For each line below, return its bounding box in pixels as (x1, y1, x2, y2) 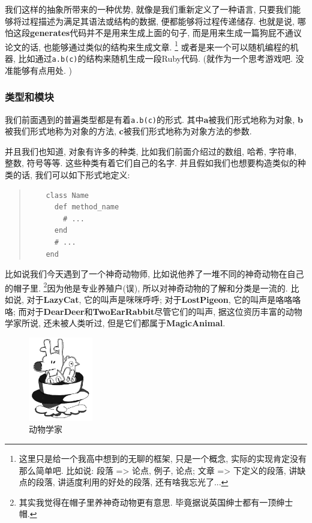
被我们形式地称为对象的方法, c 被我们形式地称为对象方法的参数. (5, 125, 252, 137)
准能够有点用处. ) (5, 64, 72, 76)
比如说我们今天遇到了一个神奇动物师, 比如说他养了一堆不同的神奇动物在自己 (5, 267, 304, 280)
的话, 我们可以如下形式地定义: (13, 168, 130, 181)
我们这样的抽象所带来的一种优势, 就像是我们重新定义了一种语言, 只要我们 (5, 3, 293, 15)
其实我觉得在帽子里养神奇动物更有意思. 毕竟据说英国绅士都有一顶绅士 (19, 495, 293, 508)
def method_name (54, 203, 119, 212)
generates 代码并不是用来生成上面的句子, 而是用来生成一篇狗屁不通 (30, 26, 293, 39)
